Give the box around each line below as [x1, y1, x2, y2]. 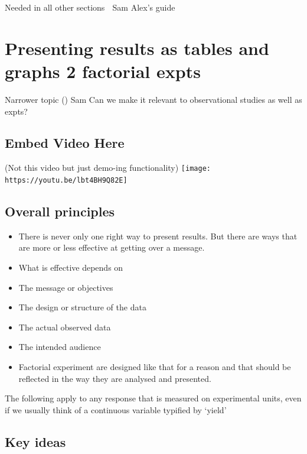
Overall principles [5, 202, 115, 220]
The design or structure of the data [18, 301, 146, 313]
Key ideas [5, 432, 66, 450]
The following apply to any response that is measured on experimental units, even [5, 392, 302, 404]
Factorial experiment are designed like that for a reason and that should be [18, 360, 291, 372]
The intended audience [18, 340, 101, 353]
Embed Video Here [5, 134, 125, 152]
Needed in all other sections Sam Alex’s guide [5, 1, 175, 13]
